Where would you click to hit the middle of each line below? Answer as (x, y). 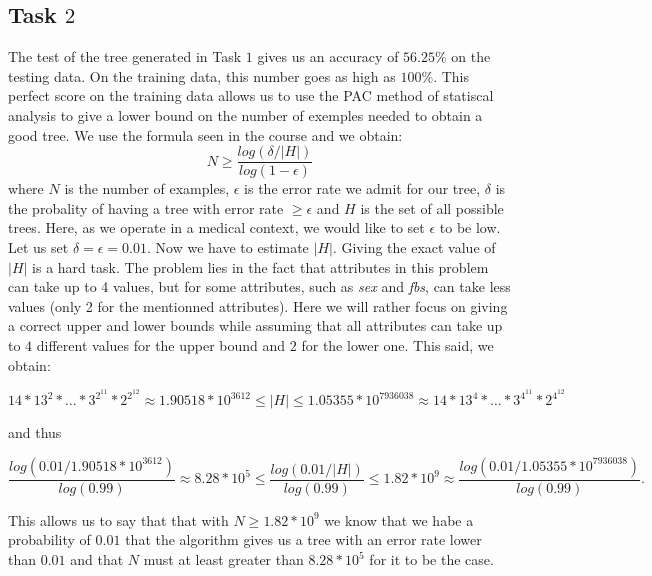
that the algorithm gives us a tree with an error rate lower (303, 539)
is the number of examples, (147, 188)
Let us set (38, 247)
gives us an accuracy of (328, 56)
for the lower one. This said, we (397, 344)
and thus (35, 432)
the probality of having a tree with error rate (146, 207)
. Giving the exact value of (414, 247)
